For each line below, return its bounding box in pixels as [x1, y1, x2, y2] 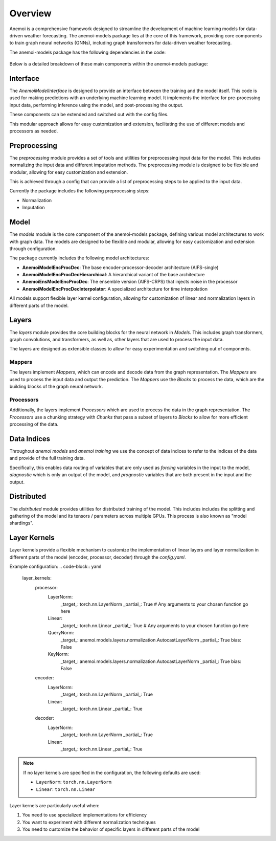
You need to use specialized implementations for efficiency [22, 812, 147, 818]
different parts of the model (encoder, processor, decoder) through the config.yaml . [9, 554, 186, 560]
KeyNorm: [48, 651, 69, 657]
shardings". [9, 520, 34, 526]
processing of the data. [9, 421, 59, 427]
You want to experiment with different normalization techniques [22, 819, 156, 825]
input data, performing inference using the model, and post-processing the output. [9, 102, 183, 108]
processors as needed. [9, 128, 58, 134]
